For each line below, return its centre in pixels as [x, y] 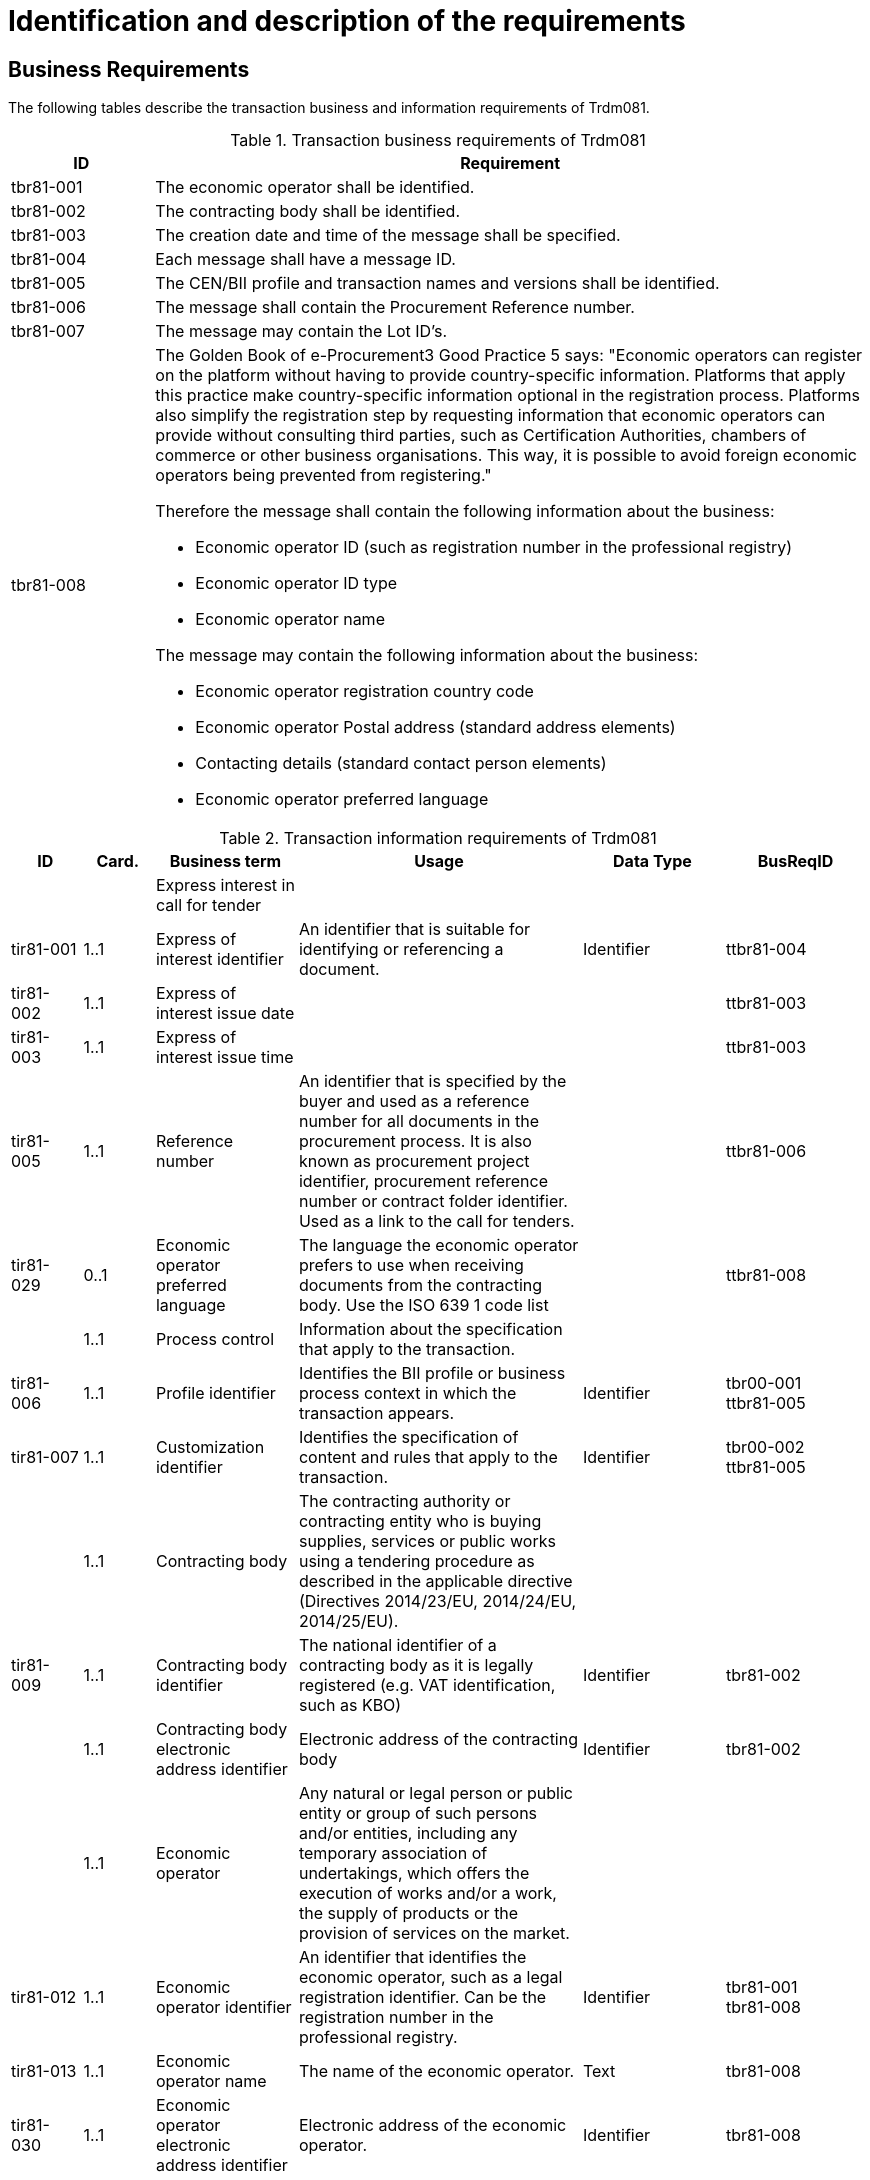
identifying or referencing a [401, 949]
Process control [215, 1339]
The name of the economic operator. [436, 2071]
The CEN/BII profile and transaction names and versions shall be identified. [437, 283]
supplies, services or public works [427, 1541]
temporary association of [393, 1853]
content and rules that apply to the [428, 1457]
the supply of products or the [408, 1913]
